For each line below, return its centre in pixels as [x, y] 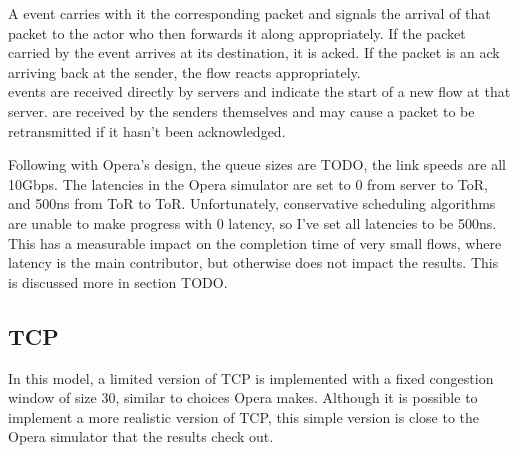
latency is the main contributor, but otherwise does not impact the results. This [253, 262]
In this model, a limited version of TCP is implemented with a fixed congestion [251, 377]
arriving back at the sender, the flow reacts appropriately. [184, 71]
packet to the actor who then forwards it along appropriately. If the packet [237, 32]
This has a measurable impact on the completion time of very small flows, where [255, 242]
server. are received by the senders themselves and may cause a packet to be [241, 110]
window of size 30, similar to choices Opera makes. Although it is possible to [243, 397]
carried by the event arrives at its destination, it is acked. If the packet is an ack [254, 52]
